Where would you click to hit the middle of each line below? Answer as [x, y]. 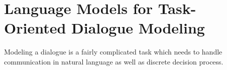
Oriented [35, 28]
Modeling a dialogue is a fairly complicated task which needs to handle [113, 52]
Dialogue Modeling [138, 28]
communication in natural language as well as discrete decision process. [114, 61]
